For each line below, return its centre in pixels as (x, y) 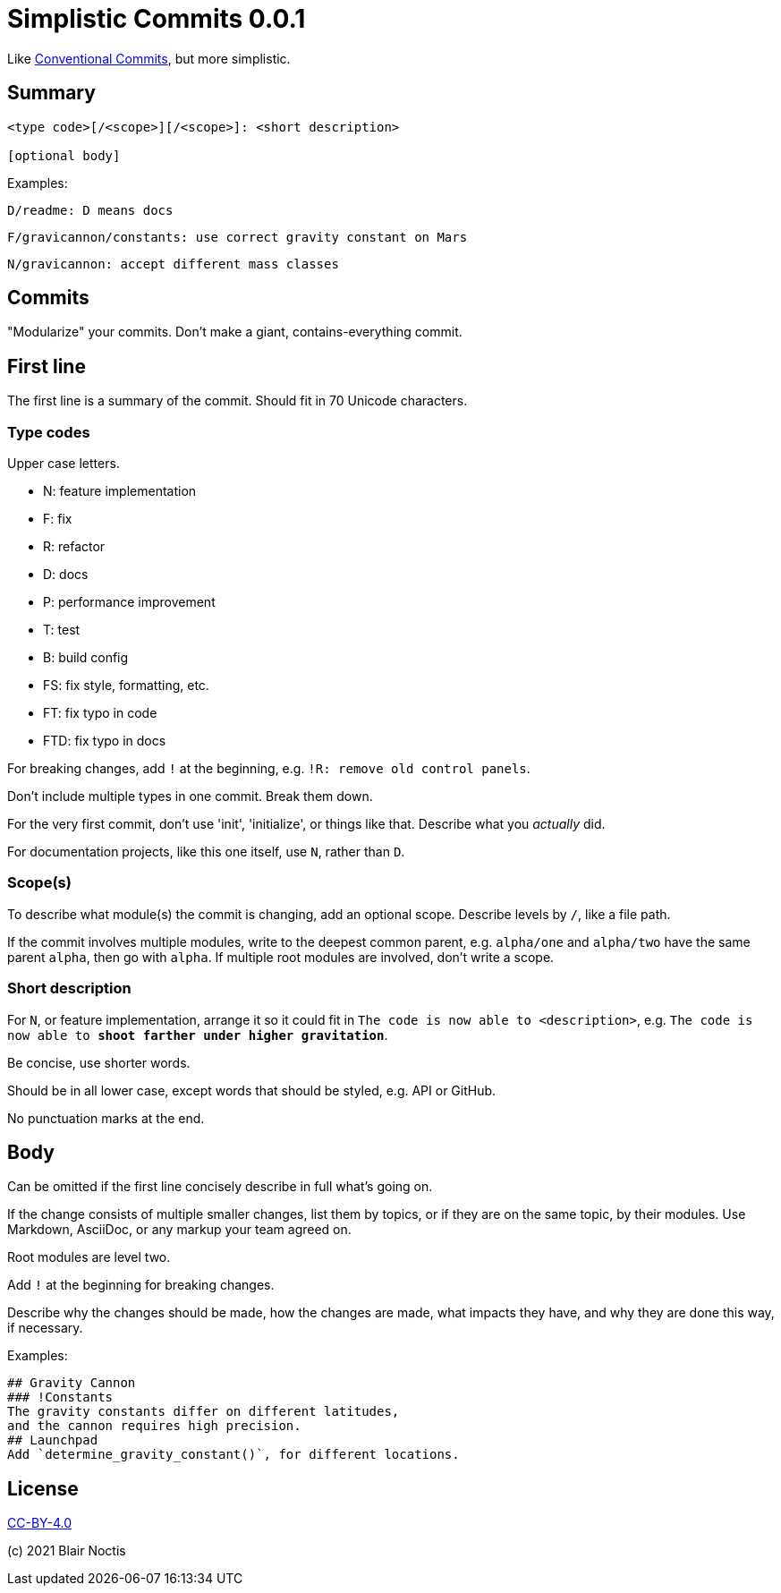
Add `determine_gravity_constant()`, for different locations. (233, 1455)
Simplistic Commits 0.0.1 (157, 19)
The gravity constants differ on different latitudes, (204, 1412)
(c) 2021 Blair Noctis (67, 1551)
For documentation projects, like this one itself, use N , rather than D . (206, 852)
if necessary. (45, 1328)
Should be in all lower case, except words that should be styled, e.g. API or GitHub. (252, 1090)
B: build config (86, 658)
